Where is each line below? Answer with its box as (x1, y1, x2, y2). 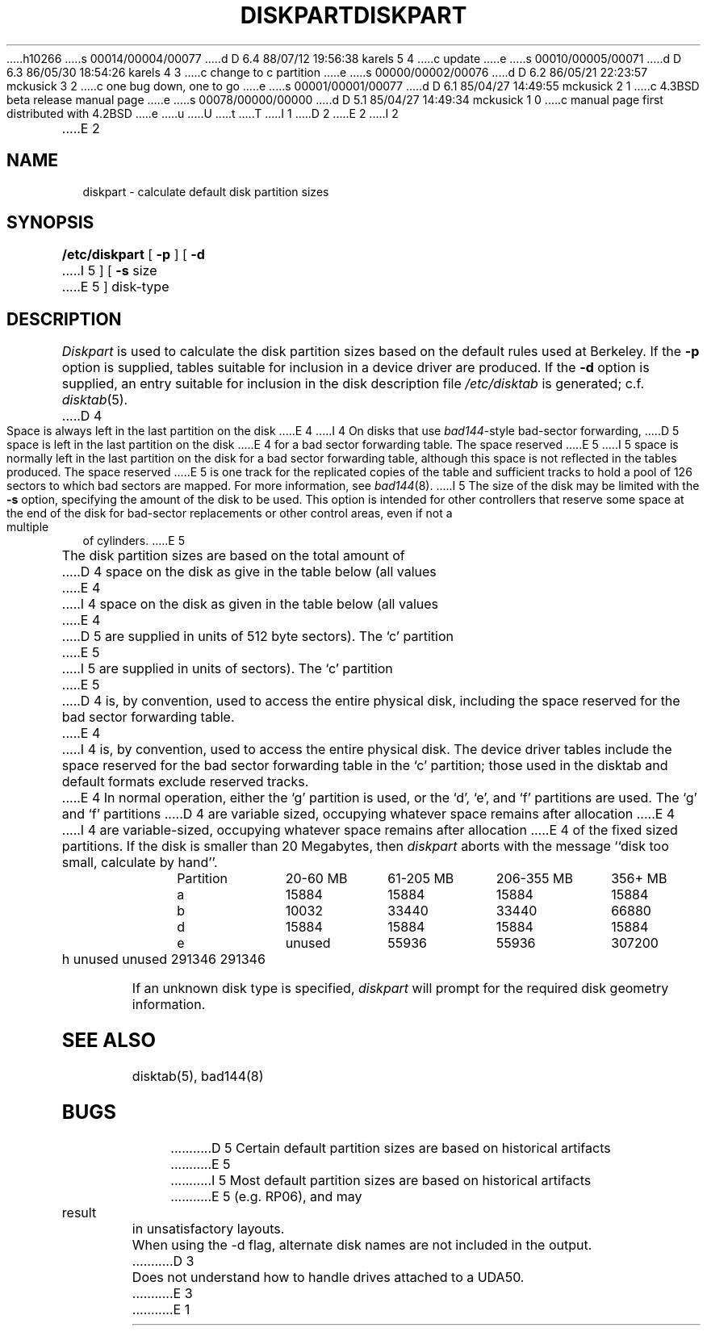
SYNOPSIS (6, 212, 94, 233)
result (61, 1204, 97, 1221)
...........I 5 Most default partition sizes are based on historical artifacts (170, 1171, 592, 1188)
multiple (6, 520, 49, 534)
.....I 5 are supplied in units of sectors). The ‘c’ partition (61, 660, 393, 677)
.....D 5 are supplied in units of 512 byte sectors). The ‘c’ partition (61, 628, 454, 645)
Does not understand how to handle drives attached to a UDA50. (132, 1268, 525, 1285)
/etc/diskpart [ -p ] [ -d (61, 246, 205, 263)
